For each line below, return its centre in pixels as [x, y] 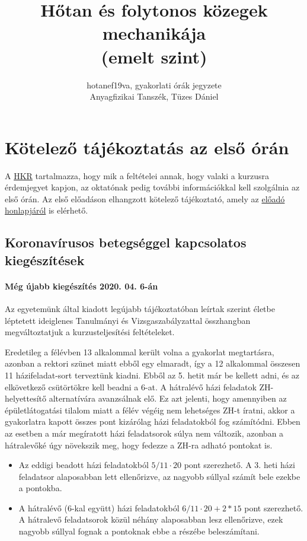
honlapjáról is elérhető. [47, 210]
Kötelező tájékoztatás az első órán [147, 147]
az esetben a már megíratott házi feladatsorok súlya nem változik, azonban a [144, 433]
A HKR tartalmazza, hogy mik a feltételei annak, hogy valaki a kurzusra [137, 175]
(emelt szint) [154, 56]
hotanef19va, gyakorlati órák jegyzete [154, 85]
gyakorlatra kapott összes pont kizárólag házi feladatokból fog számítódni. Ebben [153, 421]
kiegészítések [45, 260]
